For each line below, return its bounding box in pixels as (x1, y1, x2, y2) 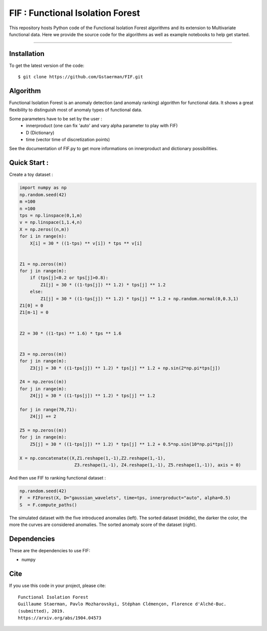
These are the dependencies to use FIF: (9, 548, 90, 554)
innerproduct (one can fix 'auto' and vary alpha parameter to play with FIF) (26, 123, 178, 129)
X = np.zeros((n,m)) (19, 226, 69, 232)
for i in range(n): (19, 233, 67, 239)
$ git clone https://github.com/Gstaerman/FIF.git (18, 74, 143, 80)
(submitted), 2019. (18, 608, 65, 614)
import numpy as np (19, 185, 67, 191)
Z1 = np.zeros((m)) (19, 261, 67, 267)
